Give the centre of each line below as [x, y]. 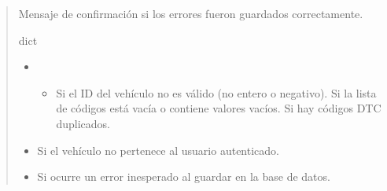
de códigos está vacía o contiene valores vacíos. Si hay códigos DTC [219, 108]
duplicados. [83, 123]
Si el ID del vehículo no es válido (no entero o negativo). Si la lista [216, 92]
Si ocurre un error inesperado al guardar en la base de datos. [184, 176]
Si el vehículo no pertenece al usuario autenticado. [158, 150]
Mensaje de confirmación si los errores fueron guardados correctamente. [191, 13]
